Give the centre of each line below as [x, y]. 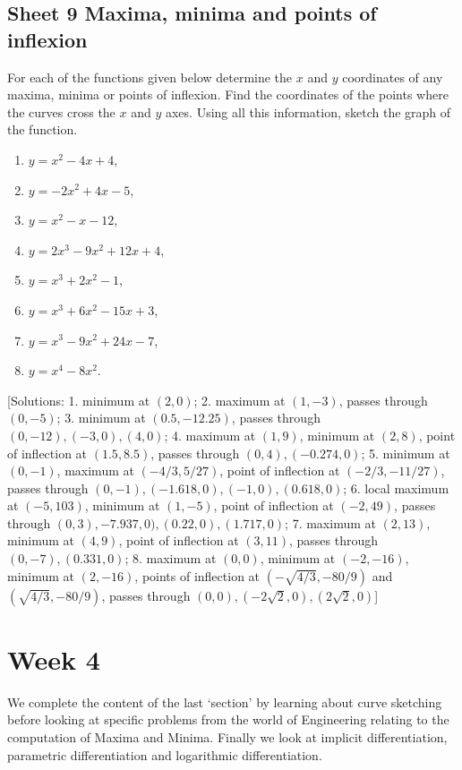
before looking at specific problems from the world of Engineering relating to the [228, 719]
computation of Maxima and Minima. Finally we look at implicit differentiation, [227, 736]
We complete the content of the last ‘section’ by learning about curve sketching [225, 702]
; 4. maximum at [210, 435]
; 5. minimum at [406, 453]
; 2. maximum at [240, 400]
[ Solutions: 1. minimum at [79, 400]
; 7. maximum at [330, 522]
